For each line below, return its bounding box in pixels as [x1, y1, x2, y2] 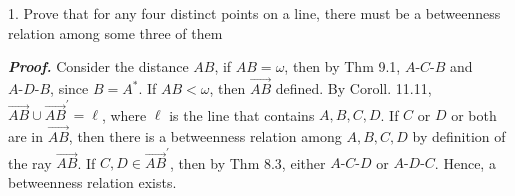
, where [101, 104, 147, 125]
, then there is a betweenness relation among [68, 126, 342, 147]
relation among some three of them [8, 22, 223, 43]
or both [451, 104, 497, 125]
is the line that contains [169, 104, 315, 125]
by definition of [412, 126, 506, 147]
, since [50, 78, 89, 98]
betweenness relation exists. [8, 172, 177, 193]
